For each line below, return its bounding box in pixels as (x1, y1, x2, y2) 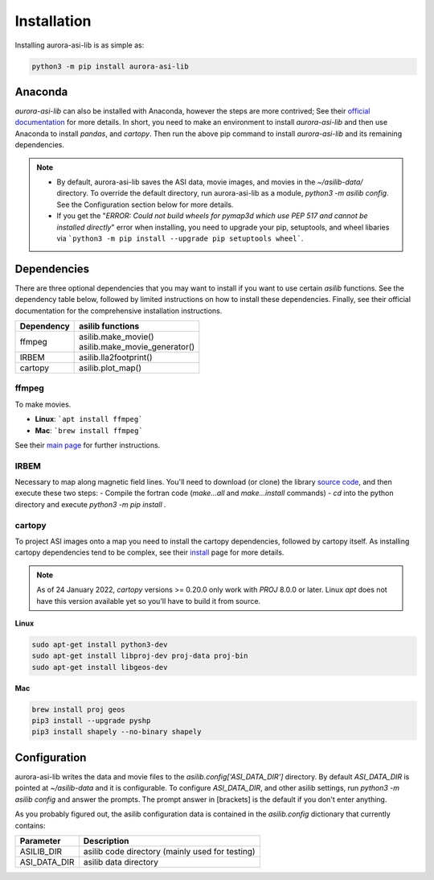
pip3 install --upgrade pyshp (31, 717, 151, 725)
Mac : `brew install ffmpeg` (35, 425, 144, 435)
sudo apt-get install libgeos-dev (31, 663, 168, 671)
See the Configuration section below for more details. (56, 200, 234, 209)
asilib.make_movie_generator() (79, 341, 195, 353)
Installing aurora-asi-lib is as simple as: (14, 40, 145, 50)
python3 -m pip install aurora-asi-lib (31, 61, 189, 71)
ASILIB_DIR (19, 845, 63, 857)
